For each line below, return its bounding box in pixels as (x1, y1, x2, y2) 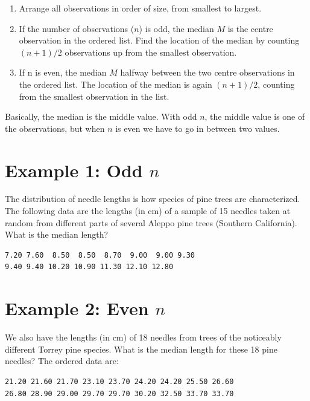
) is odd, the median (139, 22, 214, 34)
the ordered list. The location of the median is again (19, 77, 212, 90)
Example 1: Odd (5, 157, 143, 182)
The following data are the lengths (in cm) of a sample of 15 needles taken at (5, 204, 291, 217)
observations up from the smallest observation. (65, 45, 237, 58)
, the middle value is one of (204, 110, 305, 123)
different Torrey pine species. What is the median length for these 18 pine (5, 342, 277, 355)
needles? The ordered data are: (5, 354, 119, 367)
